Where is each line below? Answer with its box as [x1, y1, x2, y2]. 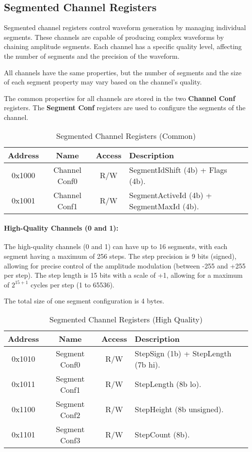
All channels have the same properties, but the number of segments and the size [4, 67, 242, 77]
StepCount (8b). [135, 429, 190, 440]
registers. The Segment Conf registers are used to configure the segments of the [4, 102, 246, 113]
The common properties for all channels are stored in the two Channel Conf [4, 93, 236, 103]
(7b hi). [135, 358, 160, 370]
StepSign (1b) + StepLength [135, 347, 232, 359]
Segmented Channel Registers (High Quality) [49, 313, 203, 325]
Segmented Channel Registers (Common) [56, 130, 196, 141]
